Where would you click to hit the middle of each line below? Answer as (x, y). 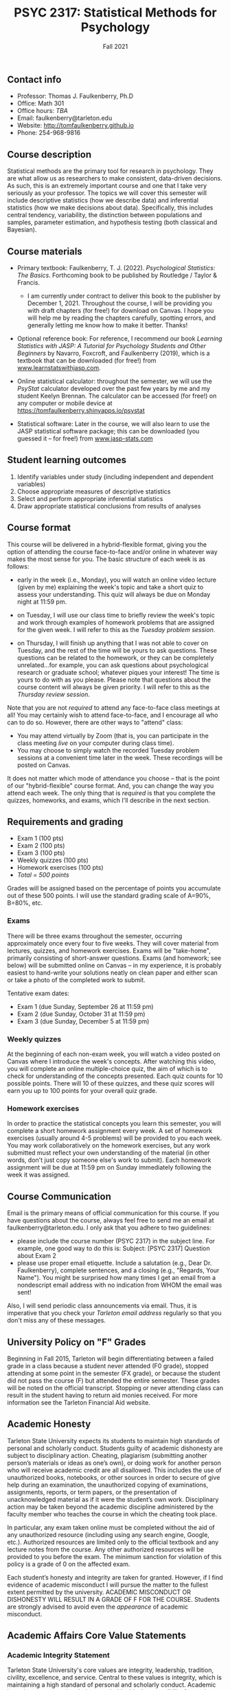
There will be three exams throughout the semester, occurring (95, 936)
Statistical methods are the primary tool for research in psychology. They (110, 171)
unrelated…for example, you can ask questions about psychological (113, 665)
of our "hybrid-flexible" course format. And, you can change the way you (111, 785)
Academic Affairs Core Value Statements (97, 1636)
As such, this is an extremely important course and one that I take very (107, 186)
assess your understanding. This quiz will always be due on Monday (114, 594)
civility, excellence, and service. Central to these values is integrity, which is (114, 1678)
